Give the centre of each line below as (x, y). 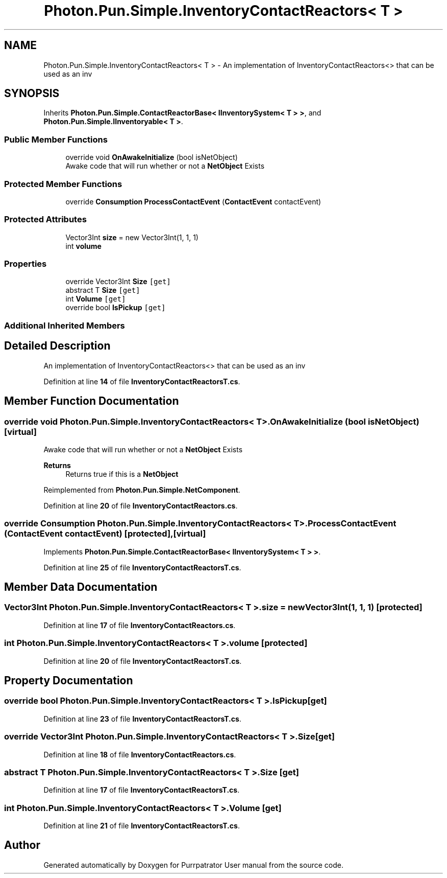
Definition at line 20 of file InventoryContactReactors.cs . (141, 505)
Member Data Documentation (81, 587)
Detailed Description (57, 346)
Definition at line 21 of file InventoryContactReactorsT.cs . (142, 826)
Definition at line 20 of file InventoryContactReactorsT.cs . (143, 661)
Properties (26, 264)
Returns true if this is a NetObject (122, 474)
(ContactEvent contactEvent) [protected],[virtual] (105, 534)
